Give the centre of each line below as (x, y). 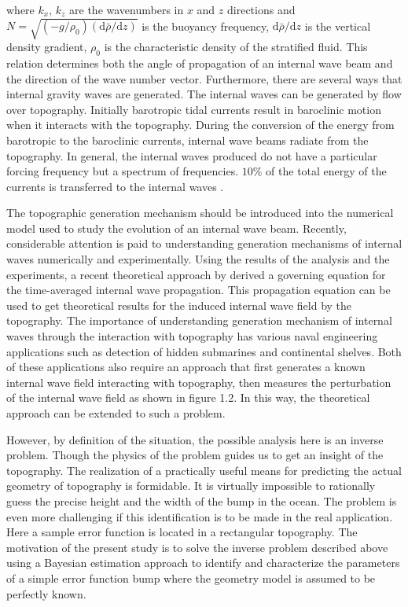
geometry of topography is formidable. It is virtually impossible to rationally (191, 486)
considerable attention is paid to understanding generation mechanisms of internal (204, 243)
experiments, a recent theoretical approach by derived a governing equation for (196, 274)
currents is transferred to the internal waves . (115, 186)
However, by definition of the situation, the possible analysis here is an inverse (195, 439)
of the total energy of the (326, 171)
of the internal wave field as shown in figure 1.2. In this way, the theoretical (188, 397)
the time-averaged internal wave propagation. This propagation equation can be (198, 290)
